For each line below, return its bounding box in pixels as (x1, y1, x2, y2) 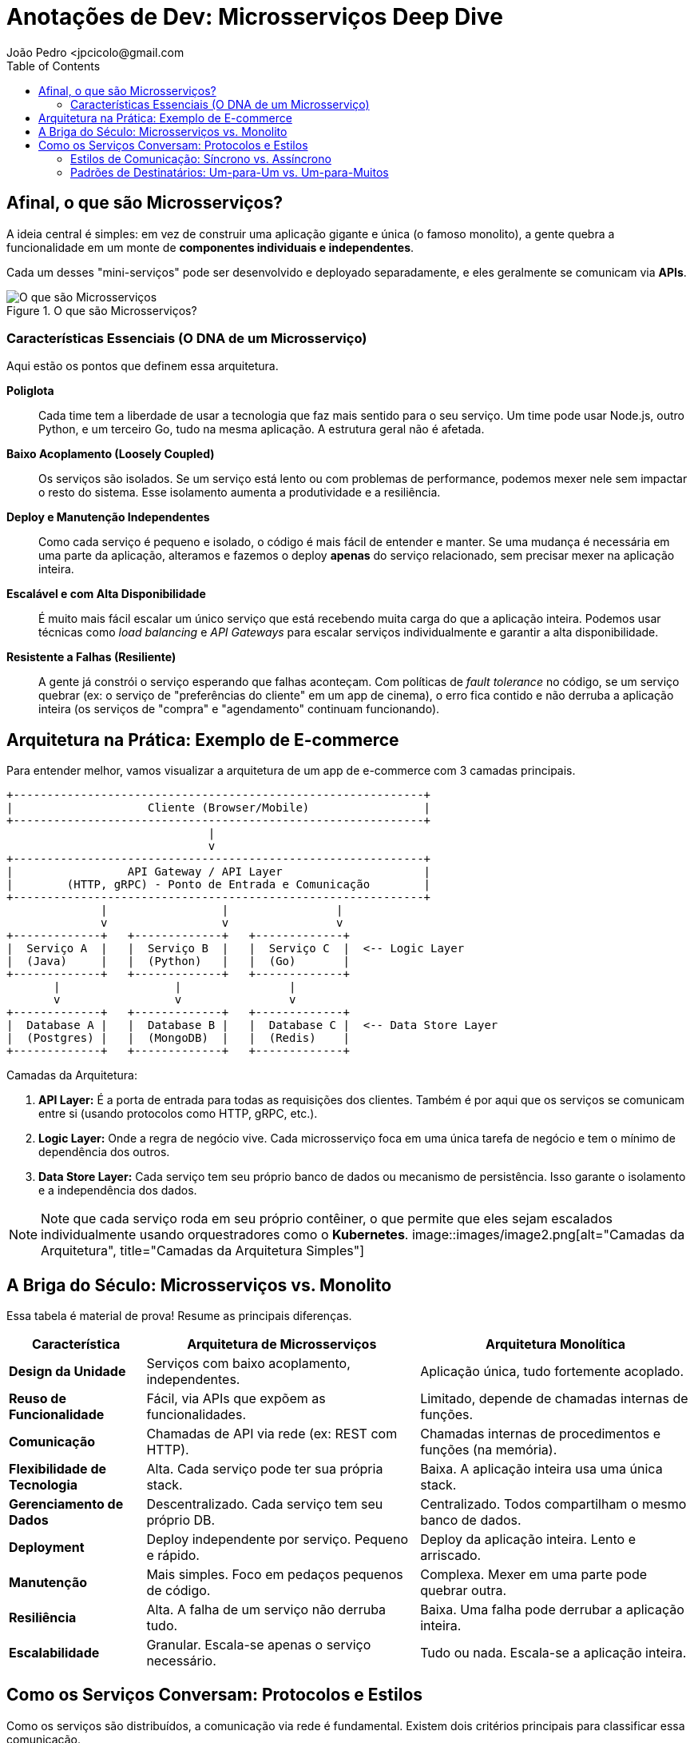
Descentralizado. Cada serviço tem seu (146, 1496, 383, 1513)
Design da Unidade (9, 1363, 126, 1380)
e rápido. (146, 1547, 200, 1564)
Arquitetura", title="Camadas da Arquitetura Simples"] (41, 1242, 365, 1259)
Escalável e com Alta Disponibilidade (6, 587, 206, 601)
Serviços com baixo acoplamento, (146, 1355, 351, 1372)
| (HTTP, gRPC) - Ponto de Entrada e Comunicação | (6, 878, 431, 891)
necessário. (146, 1653, 216, 1669)
